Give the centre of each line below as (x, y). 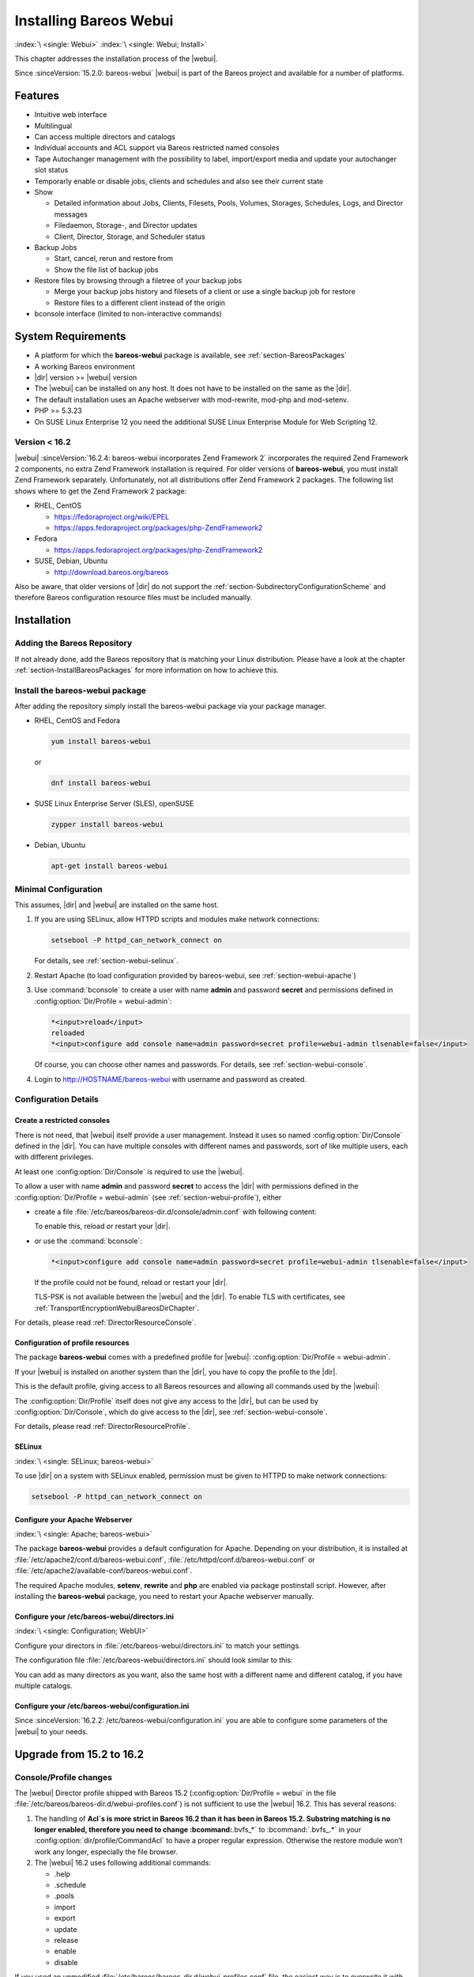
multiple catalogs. (43, 1685)
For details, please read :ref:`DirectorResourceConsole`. (105, 1322)
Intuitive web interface (71, 115)
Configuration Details (56, 1099)
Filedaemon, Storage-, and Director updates (126, 225)
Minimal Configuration (58, 889)
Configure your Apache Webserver (73, 1519)
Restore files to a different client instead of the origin (139, 302)
